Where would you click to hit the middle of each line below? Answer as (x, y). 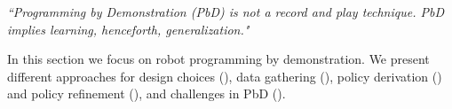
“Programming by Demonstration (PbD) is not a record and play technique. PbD (226, 12)
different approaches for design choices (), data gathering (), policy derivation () (225, 76)
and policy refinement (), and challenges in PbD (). (147, 93)
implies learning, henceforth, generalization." (128, 29)
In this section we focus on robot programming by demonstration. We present (218, 59)
